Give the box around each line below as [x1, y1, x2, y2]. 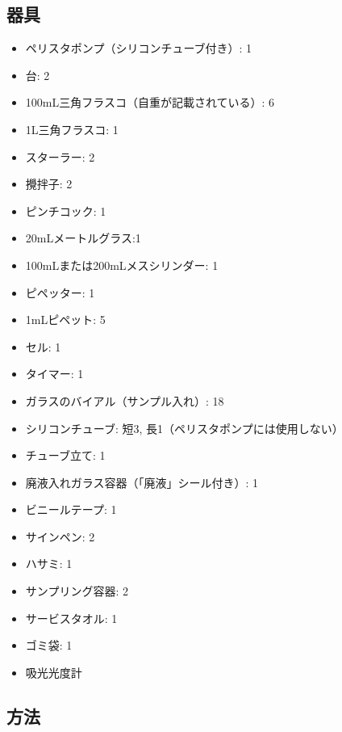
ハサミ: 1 [25, 555, 73, 572]
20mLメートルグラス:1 [25, 229, 141, 246]
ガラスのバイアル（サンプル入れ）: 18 [25, 392, 224, 409]
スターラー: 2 [25, 148, 95, 165]
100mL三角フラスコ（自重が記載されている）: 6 [25, 94, 275, 111]
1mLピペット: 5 [25, 311, 106, 328]
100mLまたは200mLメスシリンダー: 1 [25, 256, 219, 273]
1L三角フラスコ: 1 [25, 120, 119, 137]
